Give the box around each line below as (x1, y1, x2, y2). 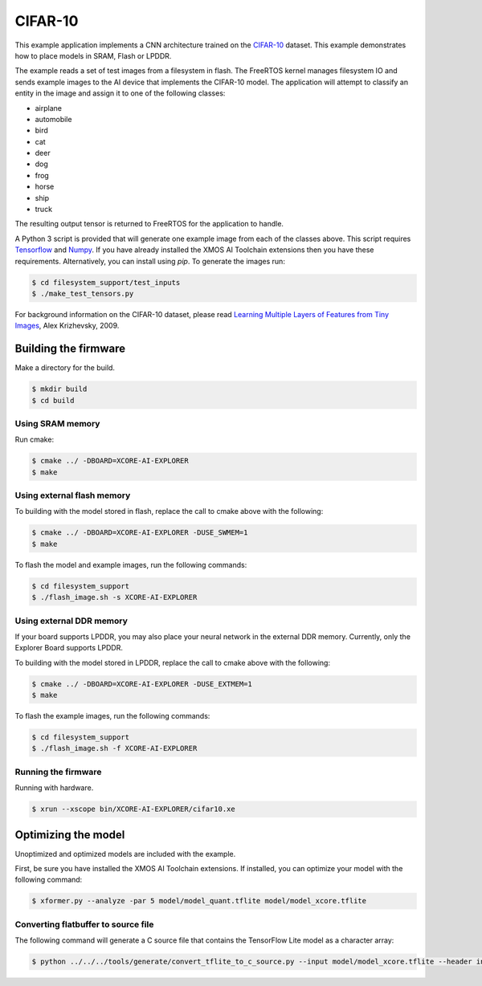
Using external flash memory (14, 490, 131, 501)
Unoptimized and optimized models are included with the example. (14, 849, 236, 858)
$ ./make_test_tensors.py (31, 289, 134, 298)
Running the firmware (14, 766, 102, 777)
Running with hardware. (14, 783, 94, 792)
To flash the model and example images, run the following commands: (14, 560, 247, 569)
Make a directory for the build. (14, 363, 116, 373)
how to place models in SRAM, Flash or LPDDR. (14, 51, 172, 60)
